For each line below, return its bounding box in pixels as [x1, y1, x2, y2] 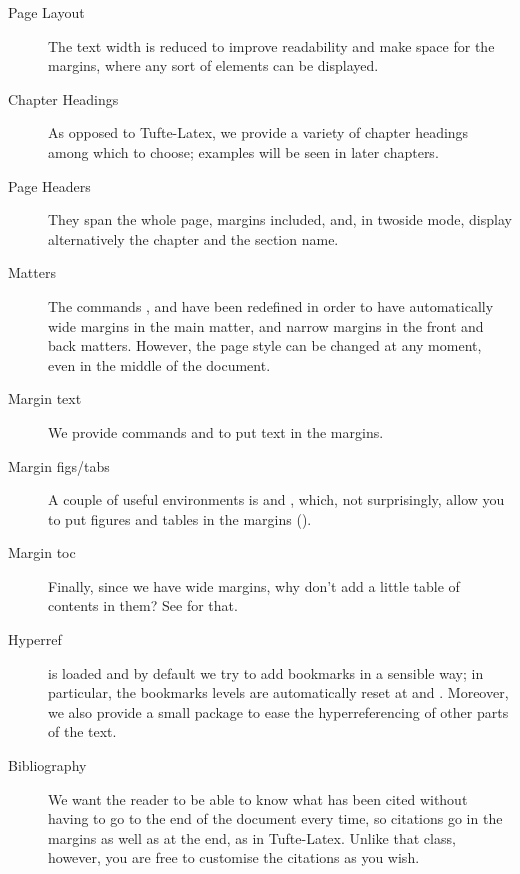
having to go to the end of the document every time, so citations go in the [48, 808, 503, 829]
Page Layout [8, 2, 85, 22]
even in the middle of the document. [48, 354, 271, 375]
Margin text [8, 388, 82, 409]
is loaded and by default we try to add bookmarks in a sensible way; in [48, 662, 484, 683]
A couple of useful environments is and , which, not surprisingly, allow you [48, 489, 505, 510]
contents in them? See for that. [48, 595, 238, 616]
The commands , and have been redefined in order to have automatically [48, 295, 494, 316]
